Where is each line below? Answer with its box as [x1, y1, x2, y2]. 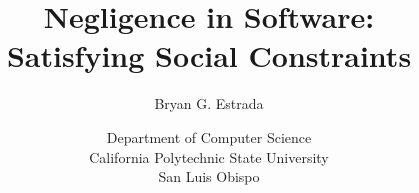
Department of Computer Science [106, 126, 312, 147]
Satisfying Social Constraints [6, 35, 412, 76]
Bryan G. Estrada [154, 93, 264, 114]
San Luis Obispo [158, 166, 260, 187]
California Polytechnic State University [89, 146, 329, 167]
